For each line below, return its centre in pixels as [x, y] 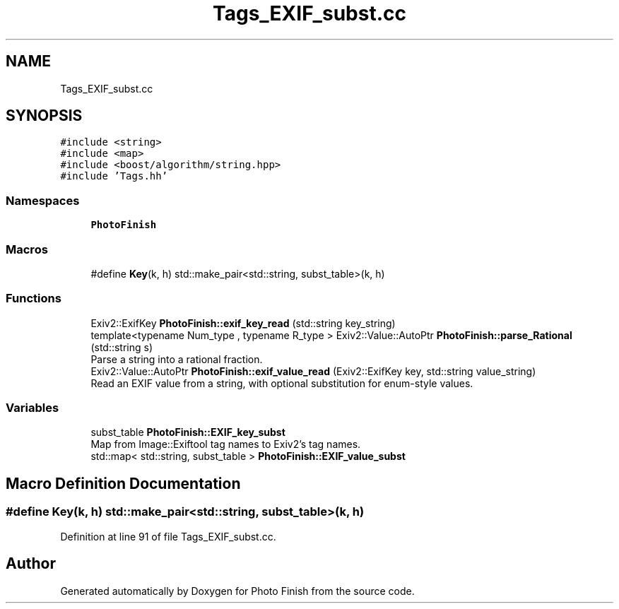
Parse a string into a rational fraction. [177, 359]
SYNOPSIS [44, 116]
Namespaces [43, 200]
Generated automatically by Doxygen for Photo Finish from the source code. [237, 591]
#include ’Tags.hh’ [114, 176]
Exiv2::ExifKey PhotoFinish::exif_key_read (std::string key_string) [243, 323]
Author [31, 564]
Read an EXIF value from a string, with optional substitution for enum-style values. [282, 383]
